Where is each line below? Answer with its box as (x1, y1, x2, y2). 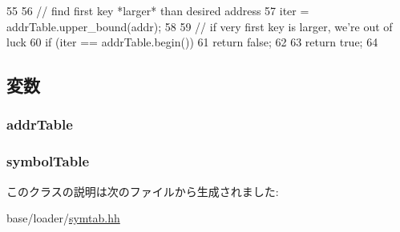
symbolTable (6, 151, 90, 171)
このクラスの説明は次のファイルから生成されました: (6, 182, 279, 199)
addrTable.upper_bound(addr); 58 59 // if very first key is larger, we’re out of (6, 18, 393, 34)
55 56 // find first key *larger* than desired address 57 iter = (6, 2, 309, 18)
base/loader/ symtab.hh (6, 210, 120, 226)
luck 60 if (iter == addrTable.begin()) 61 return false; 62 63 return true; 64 (6, 34, 378, 50)
